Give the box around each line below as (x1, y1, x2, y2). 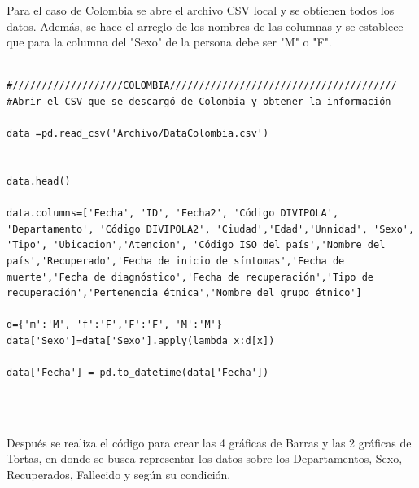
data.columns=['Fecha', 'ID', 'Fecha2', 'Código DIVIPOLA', (7, 207, 339, 220)
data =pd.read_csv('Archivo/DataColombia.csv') (7, 128, 269, 140)
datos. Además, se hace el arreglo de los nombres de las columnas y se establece (7, 17, 404, 34)
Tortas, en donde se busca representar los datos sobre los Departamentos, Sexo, (7, 450, 403, 467)
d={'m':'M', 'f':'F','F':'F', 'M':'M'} (7, 319, 222, 331)
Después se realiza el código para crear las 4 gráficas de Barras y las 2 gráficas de (7, 434, 412, 451)
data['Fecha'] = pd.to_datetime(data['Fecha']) (7, 367, 269, 379)
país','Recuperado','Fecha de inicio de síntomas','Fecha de (7, 255, 345, 267)
